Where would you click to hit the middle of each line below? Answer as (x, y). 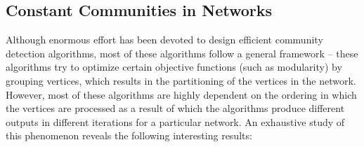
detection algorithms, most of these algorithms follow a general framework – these (182, 53)
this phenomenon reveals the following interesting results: (129, 135)
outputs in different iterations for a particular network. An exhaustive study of (175, 121)
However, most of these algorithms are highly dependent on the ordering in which (181, 94)
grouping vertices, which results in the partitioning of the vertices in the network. (181, 80)
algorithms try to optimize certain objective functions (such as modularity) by (174, 67)
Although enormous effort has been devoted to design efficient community (164, 40)
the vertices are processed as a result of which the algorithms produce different (175, 108)
